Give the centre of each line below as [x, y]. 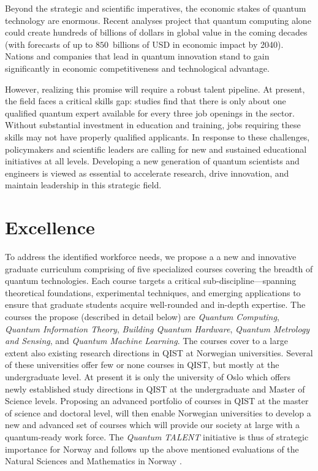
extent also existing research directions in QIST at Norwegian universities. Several [159, 352]
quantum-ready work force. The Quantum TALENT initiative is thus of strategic [157, 436]
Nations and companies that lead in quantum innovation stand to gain [137, 56]
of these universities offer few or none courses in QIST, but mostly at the [142, 365]
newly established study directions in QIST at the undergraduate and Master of [155, 389]
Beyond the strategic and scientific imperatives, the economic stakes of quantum [156, 8]
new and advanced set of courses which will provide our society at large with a [153, 425]
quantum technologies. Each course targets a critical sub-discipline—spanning [151, 281]
